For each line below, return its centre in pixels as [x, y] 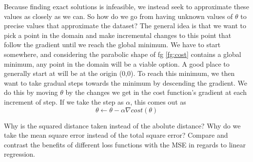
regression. [20, 154]
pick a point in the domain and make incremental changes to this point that [118, 35]
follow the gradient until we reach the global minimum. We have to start [112, 45]
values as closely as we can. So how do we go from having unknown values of [118, 16]
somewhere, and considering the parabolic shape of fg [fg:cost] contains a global [123, 54]
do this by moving [31, 92]
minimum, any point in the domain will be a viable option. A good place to [117, 63]
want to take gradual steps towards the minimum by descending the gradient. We [126, 82]
